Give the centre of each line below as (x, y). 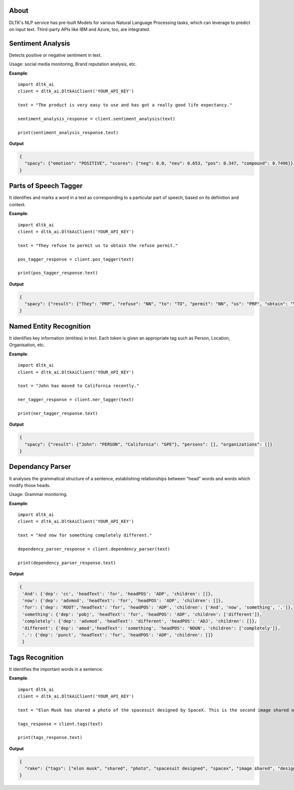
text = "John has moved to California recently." (79, 386)
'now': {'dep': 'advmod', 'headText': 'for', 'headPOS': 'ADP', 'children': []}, (123, 600)
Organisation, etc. (27, 345)
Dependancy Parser (40, 467)
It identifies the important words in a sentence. (56, 669)
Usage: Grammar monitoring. (38, 494)
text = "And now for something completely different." (85, 535)
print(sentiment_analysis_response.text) (68, 132)
